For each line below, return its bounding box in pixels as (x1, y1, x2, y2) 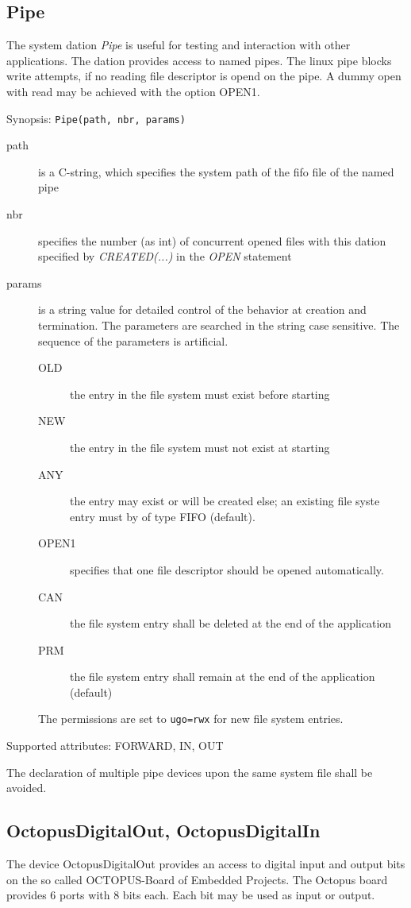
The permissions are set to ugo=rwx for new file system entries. (38, 710, 344, 727)
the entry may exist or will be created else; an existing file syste (70, 493, 380, 509)
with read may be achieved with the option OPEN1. (6, 83, 260, 99)
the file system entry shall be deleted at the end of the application (70, 615, 392, 632)
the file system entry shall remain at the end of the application (70, 668, 375, 685)
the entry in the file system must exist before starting (70, 385, 330, 402)
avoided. (6, 779, 47, 796)
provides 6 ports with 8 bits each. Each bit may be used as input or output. (6, 887, 375, 903)
